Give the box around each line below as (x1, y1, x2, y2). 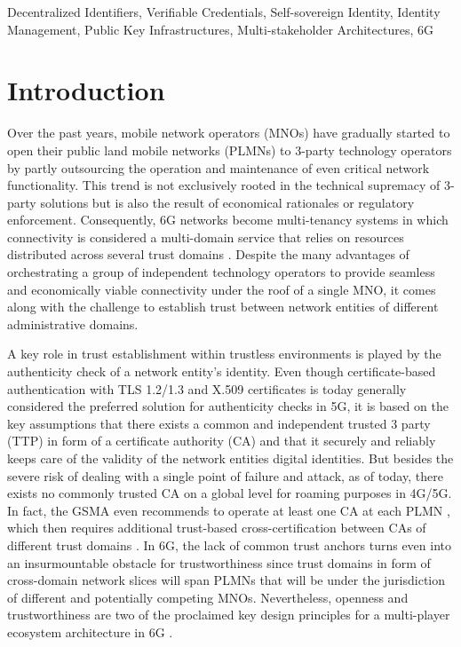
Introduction (7, 72, 165, 108)
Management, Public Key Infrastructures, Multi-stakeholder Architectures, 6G (7, 20, 433, 38)
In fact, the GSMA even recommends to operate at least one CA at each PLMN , (7, 501, 450, 519)
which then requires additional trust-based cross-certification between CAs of (7, 518, 426, 537)
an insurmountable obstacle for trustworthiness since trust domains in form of (7, 553, 431, 572)
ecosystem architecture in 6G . (7, 622, 173, 641)
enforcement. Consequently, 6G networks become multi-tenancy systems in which (7, 210, 449, 229)
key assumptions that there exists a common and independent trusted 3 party (7, 414, 431, 432)
